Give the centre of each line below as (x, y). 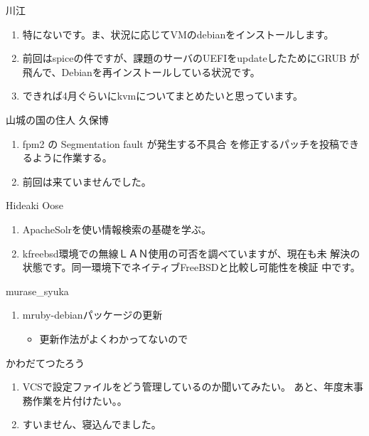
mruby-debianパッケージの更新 (92, 315)
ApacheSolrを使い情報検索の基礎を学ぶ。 (117, 229)
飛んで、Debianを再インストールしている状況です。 (141, 71)
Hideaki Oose (34, 205)
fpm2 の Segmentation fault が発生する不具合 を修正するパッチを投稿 (181, 143)
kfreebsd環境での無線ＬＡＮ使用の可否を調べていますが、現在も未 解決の (191, 253)
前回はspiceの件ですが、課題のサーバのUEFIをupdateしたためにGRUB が (191, 58)
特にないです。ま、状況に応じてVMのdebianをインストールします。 (178, 34)
